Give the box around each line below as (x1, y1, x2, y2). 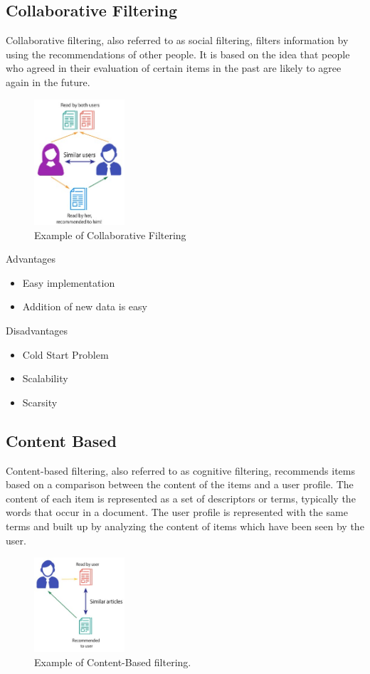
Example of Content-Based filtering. (34, 654, 191, 669)
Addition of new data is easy (22, 299, 147, 314)
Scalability (22, 371, 68, 386)
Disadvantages (6, 323, 68, 338)
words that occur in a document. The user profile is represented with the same (6, 505, 348, 520)
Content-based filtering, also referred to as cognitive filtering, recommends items (6, 463, 355, 478)
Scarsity (22, 394, 58, 409)
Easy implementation (22, 275, 115, 290)
